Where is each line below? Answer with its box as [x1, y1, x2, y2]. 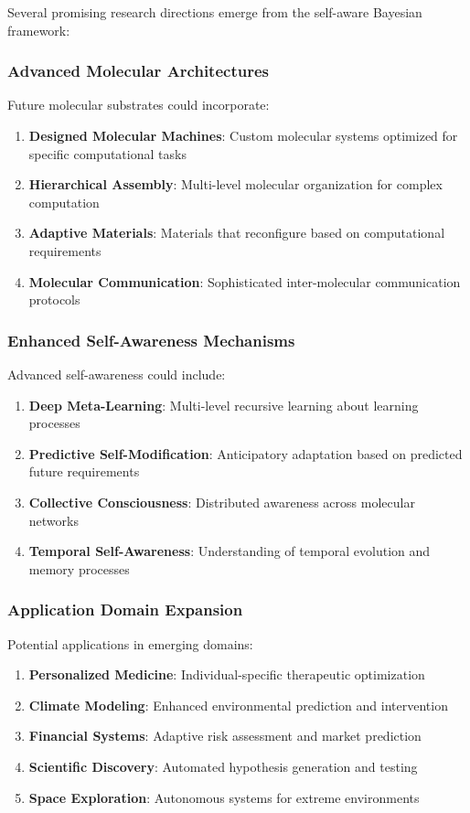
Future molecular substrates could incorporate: [7, 95, 270, 114]
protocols [28, 290, 80, 309]
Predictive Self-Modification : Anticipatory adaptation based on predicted [28, 444, 463, 463]
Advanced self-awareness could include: [7, 364, 226, 383]
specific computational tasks [28, 144, 187, 163]
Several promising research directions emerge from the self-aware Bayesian [7, 3, 422, 21]
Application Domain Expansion [7, 598, 243, 621]
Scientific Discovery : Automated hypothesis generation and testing [28, 756, 418, 776]
